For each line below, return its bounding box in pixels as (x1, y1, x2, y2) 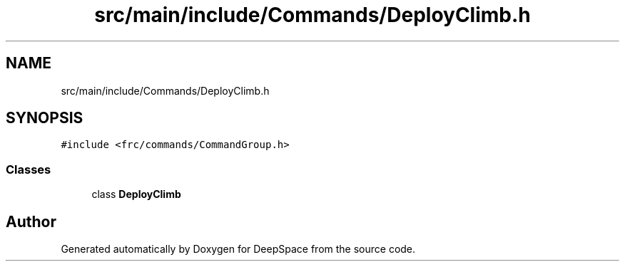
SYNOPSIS (6, 109, 83, 127)
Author (6, 212, 56, 231)
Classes (6, 162, 51, 177)
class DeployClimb (91, 188, 181, 201)
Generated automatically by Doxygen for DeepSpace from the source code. (61, 243, 416, 256)
